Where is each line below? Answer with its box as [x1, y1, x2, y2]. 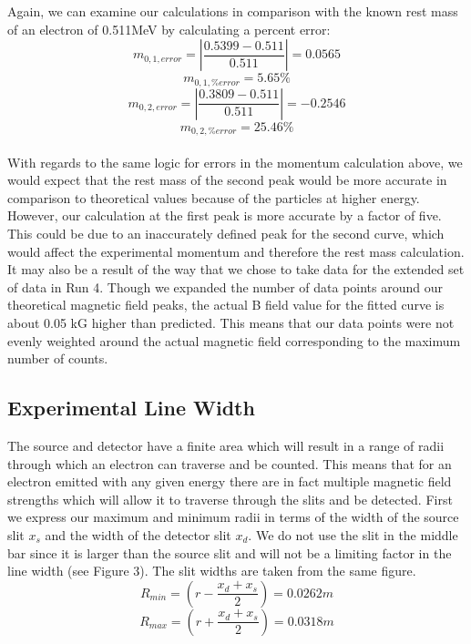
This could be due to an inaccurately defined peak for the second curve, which [7, 224, 445, 243]
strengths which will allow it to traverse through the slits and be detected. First [7, 489, 453, 508]
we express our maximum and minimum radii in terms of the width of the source [7, 507, 459, 526]
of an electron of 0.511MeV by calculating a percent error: [7, 19, 331, 38]
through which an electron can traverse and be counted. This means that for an [7, 454, 452, 473]
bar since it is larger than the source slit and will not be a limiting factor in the [7, 543, 452, 562]
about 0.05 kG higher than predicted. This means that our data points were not [7, 313, 455, 332]
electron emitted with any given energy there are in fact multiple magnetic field [7, 472, 452, 491]
